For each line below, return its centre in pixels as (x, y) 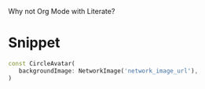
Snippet (34, 43)
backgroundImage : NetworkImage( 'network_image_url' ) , (108, 71)
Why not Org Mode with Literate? (62, 11)
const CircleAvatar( (42, 63)
